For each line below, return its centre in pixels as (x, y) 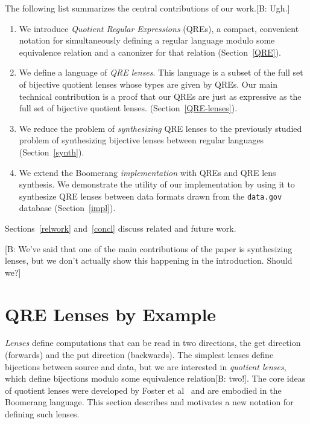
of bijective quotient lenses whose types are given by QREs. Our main (148, 84)
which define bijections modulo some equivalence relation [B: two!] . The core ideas (155, 378)
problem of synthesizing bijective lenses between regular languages (141, 140)
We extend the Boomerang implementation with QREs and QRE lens (147, 172)
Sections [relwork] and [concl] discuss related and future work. (121, 228)
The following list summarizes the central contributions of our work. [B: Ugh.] (147, 8)
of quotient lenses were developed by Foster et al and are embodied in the (143, 390)
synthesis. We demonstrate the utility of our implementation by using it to (157, 184)
